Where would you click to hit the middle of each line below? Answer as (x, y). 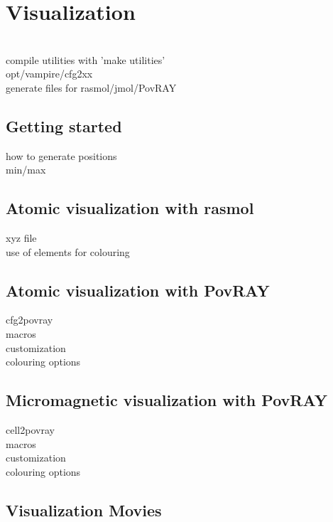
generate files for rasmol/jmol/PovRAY (91, 87)
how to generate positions (61, 155)
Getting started (64, 126)
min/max (26, 170)
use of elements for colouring (68, 251)
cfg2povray (29, 320)
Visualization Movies (84, 510)
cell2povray (30, 430)
